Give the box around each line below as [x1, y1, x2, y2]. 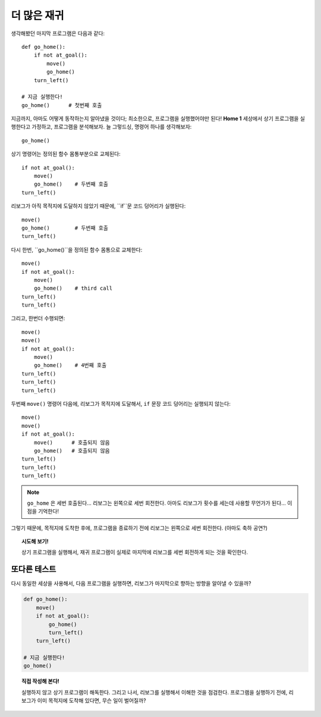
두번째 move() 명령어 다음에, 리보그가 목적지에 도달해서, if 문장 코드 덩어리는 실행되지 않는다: [11, 400, 231, 407]
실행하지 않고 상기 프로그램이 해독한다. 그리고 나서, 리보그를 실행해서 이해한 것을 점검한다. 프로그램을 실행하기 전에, [21, 688, 288, 696]
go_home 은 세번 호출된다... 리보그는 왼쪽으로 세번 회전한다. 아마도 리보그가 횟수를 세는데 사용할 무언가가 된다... [27, 499, 287, 506]
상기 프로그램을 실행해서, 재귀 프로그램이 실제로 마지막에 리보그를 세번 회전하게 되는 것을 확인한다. [21, 549, 248, 556]
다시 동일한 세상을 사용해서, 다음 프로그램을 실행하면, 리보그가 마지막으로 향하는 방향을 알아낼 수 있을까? [11, 580, 252, 587]
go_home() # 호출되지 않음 [33, 447, 110, 454]
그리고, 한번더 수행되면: [11, 315, 65, 322]
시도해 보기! [21, 538, 49, 545]
